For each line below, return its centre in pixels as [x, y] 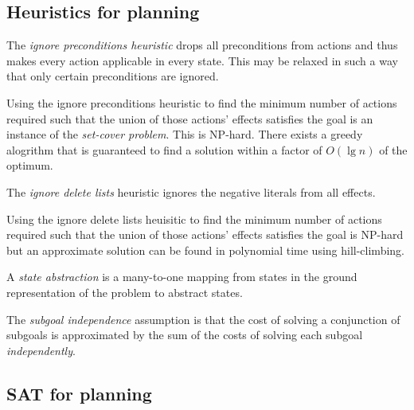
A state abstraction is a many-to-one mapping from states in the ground [182, 277]
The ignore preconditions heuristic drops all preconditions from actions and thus [202, 45]
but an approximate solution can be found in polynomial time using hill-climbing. [205, 250]
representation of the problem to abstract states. [125, 292]
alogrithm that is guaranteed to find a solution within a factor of [164, 149]
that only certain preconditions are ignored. [113, 76]
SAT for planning [79, 393]
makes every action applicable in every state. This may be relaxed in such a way [202, 60]
